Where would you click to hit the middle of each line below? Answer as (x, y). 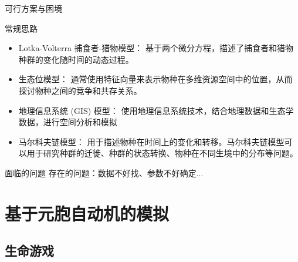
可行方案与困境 (33, 8)
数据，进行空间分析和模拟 (68, 122)
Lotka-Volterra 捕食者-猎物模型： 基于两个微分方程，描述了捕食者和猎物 (156, 48)
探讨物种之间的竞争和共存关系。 (80, 90)
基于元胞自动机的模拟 (87, 213)
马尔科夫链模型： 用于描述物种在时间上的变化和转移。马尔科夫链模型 (151, 141)
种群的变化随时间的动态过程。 (76, 59)
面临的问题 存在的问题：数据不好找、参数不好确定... (104, 172)
